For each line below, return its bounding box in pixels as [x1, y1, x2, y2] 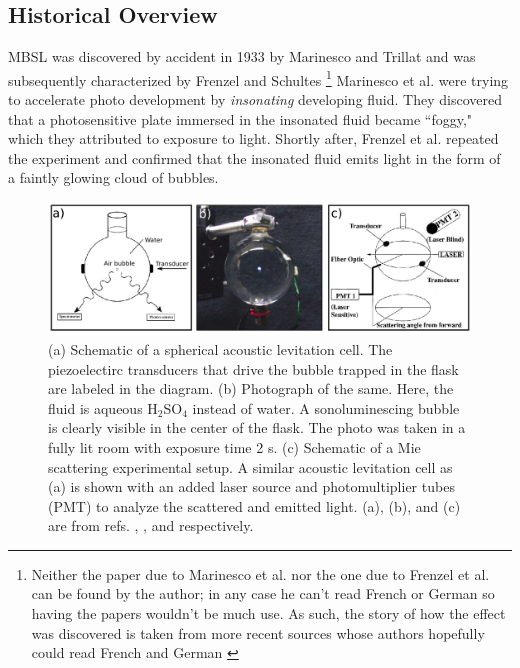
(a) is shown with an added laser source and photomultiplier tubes [48, 476, 455, 497]
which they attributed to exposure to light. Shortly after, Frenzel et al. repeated [8, 128, 499, 149]
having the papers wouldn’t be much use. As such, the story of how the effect [31, 603, 506, 624]
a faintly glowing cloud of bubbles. [8, 167, 219, 188]
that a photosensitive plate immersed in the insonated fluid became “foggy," [8, 108, 473, 129]
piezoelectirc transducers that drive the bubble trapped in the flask [48, 358, 459, 379]
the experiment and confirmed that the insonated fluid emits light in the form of [8, 147, 501, 168]
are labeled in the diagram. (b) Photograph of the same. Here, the [48, 378, 454, 399]
